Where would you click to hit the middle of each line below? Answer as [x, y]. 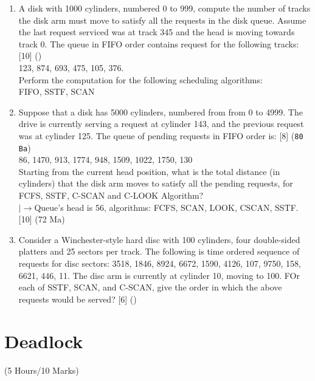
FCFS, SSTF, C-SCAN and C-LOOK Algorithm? [111, 195]
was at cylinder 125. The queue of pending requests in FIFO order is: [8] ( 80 [161, 135]
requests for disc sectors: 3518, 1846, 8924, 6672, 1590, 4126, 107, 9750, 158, [160, 263]
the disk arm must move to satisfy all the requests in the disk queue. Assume [162, 20]
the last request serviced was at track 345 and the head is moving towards [157, 32]
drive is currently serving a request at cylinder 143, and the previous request [161, 124]
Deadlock [44, 341]
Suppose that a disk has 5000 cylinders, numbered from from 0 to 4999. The [161, 112]
